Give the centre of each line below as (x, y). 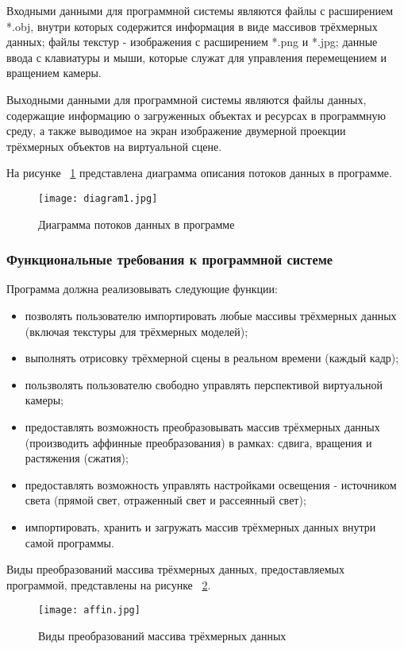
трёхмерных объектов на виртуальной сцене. (114, 146)
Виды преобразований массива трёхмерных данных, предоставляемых (175, 569)
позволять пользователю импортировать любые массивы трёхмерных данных (211, 315)
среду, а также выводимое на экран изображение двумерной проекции (176, 131)
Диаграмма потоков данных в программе (137, 224)
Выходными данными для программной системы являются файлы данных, (187, 99)
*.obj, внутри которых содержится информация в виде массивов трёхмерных (192, 26)
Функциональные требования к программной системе (170, 259)
